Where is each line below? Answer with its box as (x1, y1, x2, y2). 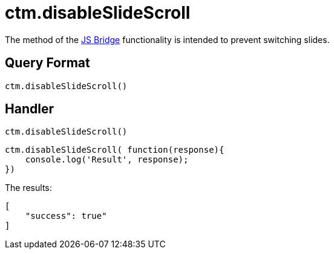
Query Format (5, 55, 90, 71)
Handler (5, 101, 54, 117)
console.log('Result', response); (25, 155, 189, 165)
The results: (5, 182, 52, 193)
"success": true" (25, 211, 107, 221)
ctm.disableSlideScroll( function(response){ (5, 145, 224, 155)
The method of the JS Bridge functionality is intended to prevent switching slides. (5, 34, 330, 45)
